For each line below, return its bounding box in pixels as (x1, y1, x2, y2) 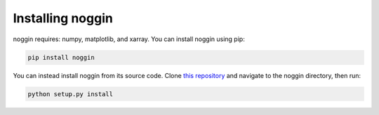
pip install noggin (27, 53, 95, 61)
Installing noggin (13, 10, 114, 26)
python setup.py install (27, 90, 114, 98)
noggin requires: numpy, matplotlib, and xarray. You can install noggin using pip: (13, 35, 245, 43)
